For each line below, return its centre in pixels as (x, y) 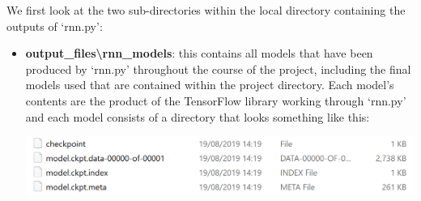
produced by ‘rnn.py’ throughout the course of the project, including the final (218, 68)
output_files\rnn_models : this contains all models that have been (199, 53)
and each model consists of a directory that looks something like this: (198, 116)
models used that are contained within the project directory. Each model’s (210, 85)
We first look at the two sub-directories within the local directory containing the (206, 10)
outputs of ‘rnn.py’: (55, 26)
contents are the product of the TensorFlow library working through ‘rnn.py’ (216, 100)
